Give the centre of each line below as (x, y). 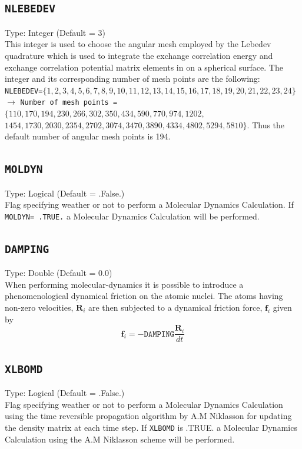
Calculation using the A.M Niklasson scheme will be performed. (120, 439)
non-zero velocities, (39, 307)
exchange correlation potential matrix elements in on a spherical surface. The (144, 67)
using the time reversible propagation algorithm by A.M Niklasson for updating (148, 416)
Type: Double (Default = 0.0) (59, 273)
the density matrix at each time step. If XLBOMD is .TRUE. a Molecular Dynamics (151, 427)
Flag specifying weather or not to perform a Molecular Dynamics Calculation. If (149, 204)
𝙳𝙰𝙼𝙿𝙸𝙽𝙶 (159, 334)
